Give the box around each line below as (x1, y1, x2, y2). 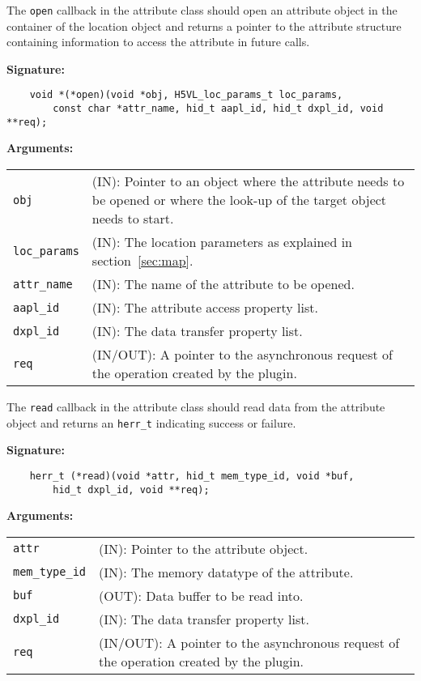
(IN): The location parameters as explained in (91, 232, 352, 251)
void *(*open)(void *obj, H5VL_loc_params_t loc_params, (29, 89, 343, 101)
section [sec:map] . (91, 251, 193, 270)
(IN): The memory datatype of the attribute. (99, 562, 354, 581)
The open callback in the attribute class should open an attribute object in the (6, 2, 398, 18)
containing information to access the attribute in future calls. (6, 33, 310, 50)
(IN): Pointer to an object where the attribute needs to (91, 172, 405, 190)
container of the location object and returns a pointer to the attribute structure (6, 17, 402, 34)
